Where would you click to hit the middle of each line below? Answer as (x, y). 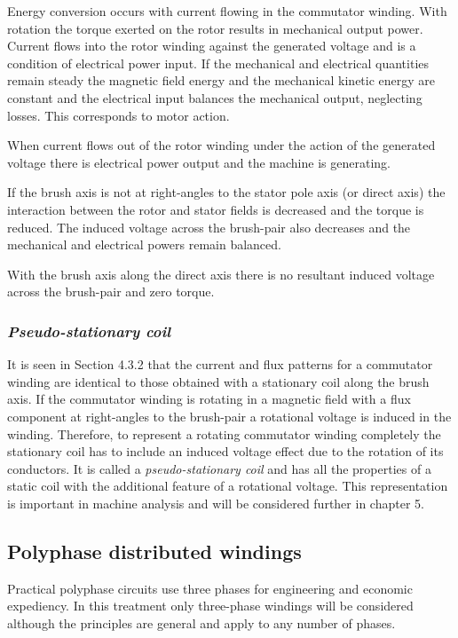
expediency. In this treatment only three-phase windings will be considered (210, 606)
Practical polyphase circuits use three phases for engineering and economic (210, 588)
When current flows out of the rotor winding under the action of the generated (221, 145)
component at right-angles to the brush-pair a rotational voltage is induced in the (229, 416)
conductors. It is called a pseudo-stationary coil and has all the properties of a (219, 468)
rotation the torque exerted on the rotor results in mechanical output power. (215, 28)
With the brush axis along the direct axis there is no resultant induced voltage (221, 274)
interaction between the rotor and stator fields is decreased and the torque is (216, 209)
